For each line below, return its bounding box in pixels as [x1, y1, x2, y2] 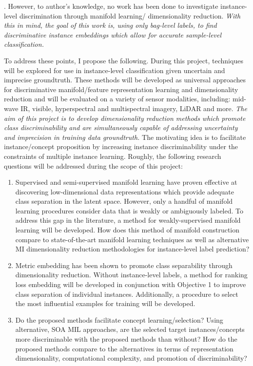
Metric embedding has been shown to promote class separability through [15, 260, 233, 270]
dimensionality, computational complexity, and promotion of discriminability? [15, 353, 247, 363]
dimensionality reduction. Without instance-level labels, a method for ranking [15, 270, 248, 280]
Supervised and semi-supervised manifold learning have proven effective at [15, 177, 237, 187]
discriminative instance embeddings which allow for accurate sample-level [4, 29, 222, 39]
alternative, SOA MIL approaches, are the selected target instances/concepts [15, 324, 245, 334]
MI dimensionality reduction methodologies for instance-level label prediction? [15, 244, 250, 254]
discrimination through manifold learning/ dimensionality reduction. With [19, 10, 241, 20]
